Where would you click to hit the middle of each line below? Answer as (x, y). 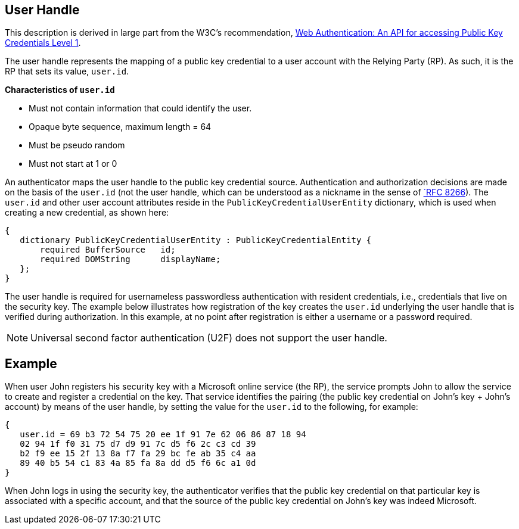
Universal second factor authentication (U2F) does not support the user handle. (209, 338)
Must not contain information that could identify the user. (140, 108)
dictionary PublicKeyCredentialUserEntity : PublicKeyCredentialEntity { (196, 240)
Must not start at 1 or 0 (73, 164)
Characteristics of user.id (60, 90)
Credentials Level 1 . (43, 43)
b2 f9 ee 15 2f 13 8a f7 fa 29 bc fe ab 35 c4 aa (138, 454)
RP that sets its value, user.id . (67, 71)
